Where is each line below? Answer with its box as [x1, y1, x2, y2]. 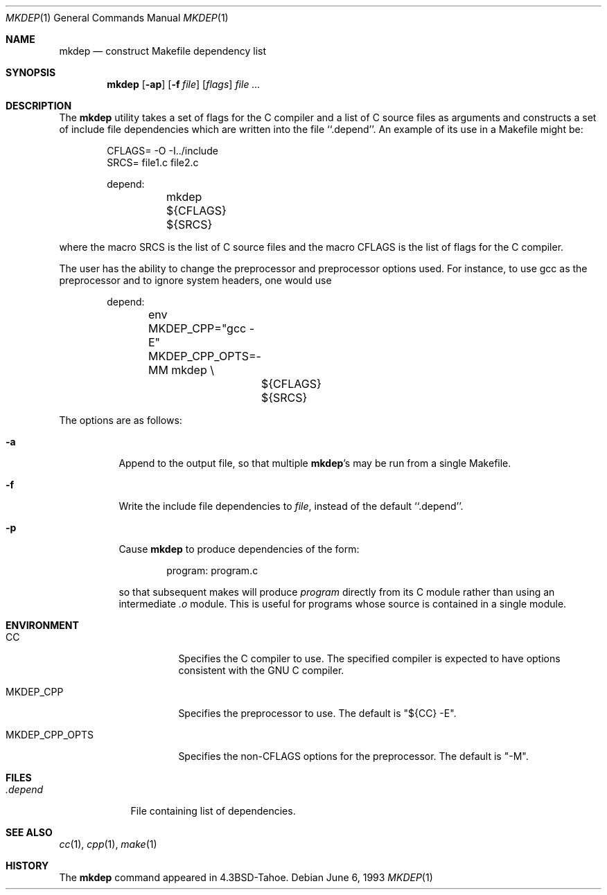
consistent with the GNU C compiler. [178, 664, 344, 676]
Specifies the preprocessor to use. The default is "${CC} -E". [178, 707, 457, 719]
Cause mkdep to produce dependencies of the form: [118, 543, 360, 555]
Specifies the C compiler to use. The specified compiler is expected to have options [178, 653, 561, 664]
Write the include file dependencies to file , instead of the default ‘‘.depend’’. [118, 500, 464, 512]
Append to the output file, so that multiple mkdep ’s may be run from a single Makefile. [118, 457, 511, 469]
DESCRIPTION [6, 100, 72, 112]
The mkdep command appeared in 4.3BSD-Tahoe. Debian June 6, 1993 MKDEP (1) [59, 871, 433, 883]
